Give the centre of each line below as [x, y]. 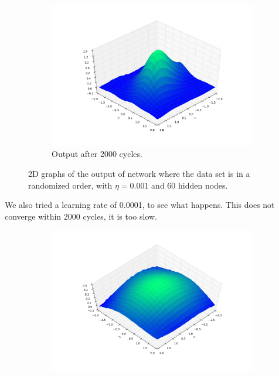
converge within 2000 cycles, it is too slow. [81, 216]
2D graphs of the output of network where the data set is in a [139, 173]
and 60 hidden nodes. [190, 185]
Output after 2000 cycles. [97, 154]
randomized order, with [70, 185]
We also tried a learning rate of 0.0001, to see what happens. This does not [140, 205]
